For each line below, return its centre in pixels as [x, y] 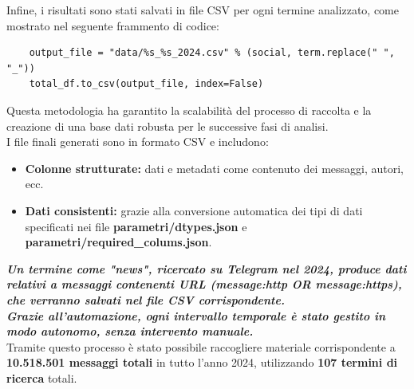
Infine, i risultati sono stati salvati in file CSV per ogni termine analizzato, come [203, 10]
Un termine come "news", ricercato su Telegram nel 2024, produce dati [207, 268]
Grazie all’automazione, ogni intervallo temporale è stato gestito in [196, 315]
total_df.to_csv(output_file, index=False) [146, 84]
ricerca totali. [42, 377]
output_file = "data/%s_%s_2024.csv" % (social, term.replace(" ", [212, 53]
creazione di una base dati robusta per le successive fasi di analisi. [168, 126]
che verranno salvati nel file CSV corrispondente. [146, 299]
